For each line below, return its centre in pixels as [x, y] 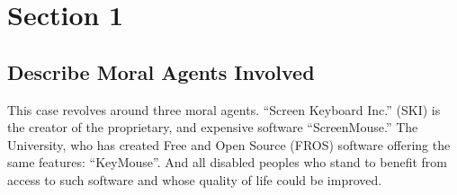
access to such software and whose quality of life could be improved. [195, 179]
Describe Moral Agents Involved [161, 71]
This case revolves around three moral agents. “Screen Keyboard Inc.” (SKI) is [224, 109]
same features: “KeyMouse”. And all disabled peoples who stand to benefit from [227, 162]
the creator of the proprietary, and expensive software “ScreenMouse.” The [213, 127]
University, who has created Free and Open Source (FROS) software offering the [229, 144]
